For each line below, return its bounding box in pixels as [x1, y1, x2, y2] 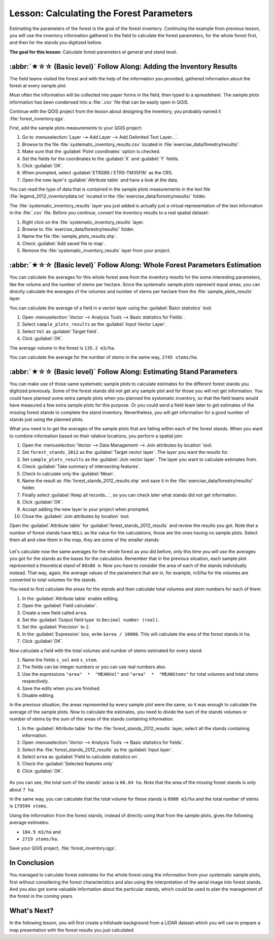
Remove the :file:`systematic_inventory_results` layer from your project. [22, 247, 171, 254]
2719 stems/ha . [22, 836, 58, 842]
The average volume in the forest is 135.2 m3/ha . [9, 345, 115, 351]
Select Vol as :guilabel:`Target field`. [22, 328, 99, 334]
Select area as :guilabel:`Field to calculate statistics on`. [22, 754, 140, 760]
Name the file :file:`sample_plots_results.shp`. [22, 233, 118, 239]
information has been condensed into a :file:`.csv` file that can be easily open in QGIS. [9, 99, 189, 105]
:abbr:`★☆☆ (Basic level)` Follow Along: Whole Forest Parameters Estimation [9, 261, 261, 269]
